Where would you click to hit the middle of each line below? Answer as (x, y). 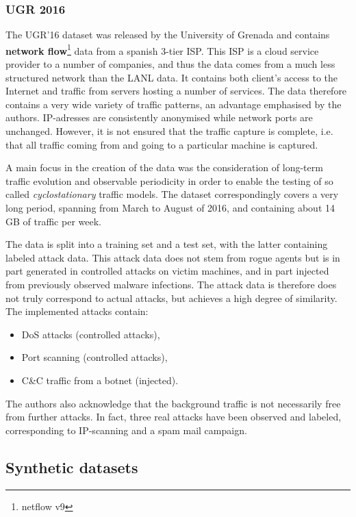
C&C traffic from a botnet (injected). (100, 380)
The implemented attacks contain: (77, 311)
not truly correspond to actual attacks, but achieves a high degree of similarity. (171, 298)
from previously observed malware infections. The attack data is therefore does (171, 284)
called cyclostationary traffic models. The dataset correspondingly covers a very (172, 194)
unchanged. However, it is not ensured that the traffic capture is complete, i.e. (169, 131)
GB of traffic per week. (53, 221)
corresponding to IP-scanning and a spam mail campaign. (126, 430)
